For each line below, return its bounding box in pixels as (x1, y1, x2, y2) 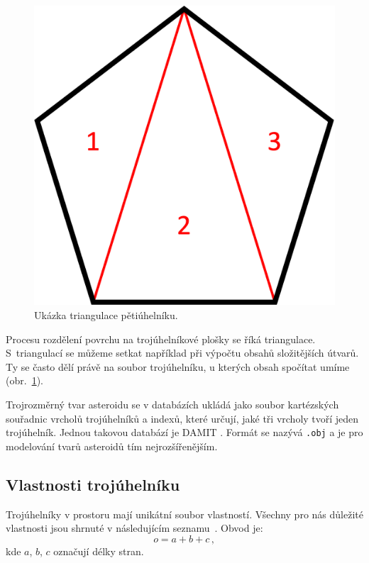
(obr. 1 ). (6, 373, 43, 388)
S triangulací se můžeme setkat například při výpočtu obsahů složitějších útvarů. (6, 345, 359, 360)
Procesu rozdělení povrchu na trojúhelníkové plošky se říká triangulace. (6, 331, 316, 346)
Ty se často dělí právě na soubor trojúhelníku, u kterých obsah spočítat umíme (6, 359, 350, 374)
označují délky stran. (53, 543, 144, 558)
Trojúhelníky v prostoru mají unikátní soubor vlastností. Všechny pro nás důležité (6, 506, 363, 521)
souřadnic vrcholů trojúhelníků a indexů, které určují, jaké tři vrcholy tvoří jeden (6, 411, 359, 425)
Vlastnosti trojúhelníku (6, 473, 180, 495)
